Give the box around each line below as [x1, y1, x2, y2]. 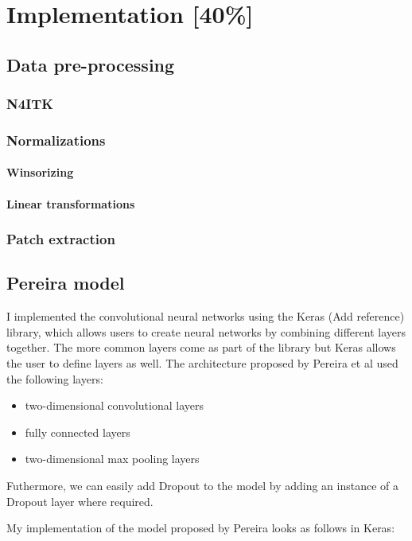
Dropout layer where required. [6, 492, 154, 509]
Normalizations [6, 130, 106, 150]
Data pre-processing [6, 52, 175, 76]
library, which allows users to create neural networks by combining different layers [6, 323, 406, 340]
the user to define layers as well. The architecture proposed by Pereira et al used [6, 355, 398, 372]
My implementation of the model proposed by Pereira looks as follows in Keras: [6, 520, 395, 536]
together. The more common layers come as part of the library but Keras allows [6, 339, 396, 356]
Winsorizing [6, 164, 74, 181]
